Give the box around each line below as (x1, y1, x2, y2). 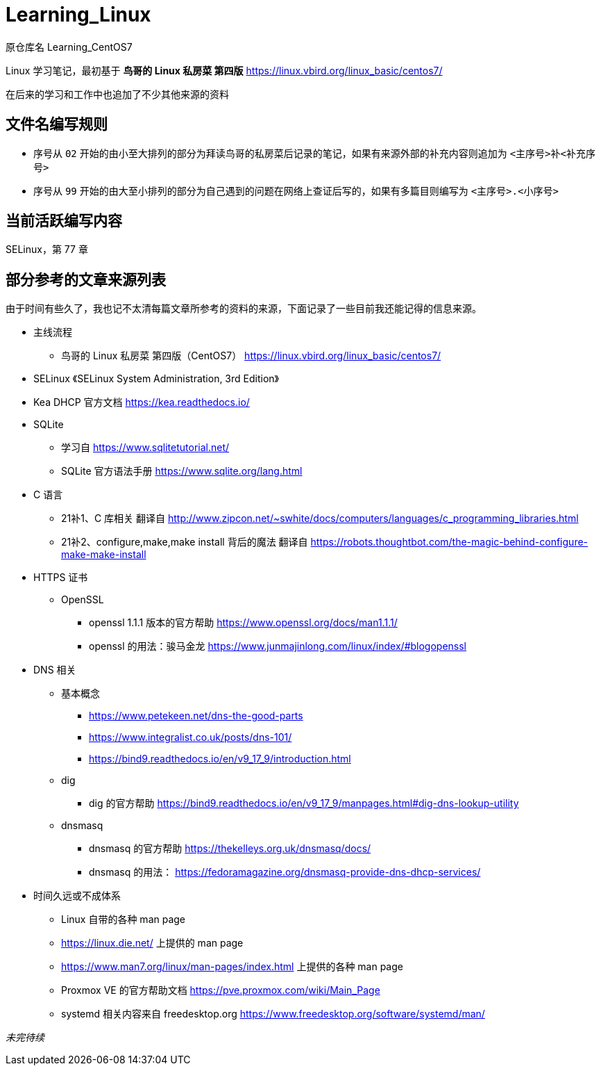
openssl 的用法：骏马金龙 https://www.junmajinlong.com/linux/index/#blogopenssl (89, 640, 467, 653)
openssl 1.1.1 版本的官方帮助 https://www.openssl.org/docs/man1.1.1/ (89, 616, 398, 629)
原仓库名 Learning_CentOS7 (6, 40, 133, 53)
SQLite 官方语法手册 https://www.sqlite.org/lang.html (61, 465, 303, 477)
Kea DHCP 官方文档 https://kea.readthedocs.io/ (33, 396, 250, 409)
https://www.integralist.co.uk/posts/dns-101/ (89, 731, 292, 744)
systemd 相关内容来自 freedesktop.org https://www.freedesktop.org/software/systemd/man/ (61, 1008, 485, 1020)
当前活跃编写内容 (6, 212, 122, 230)
